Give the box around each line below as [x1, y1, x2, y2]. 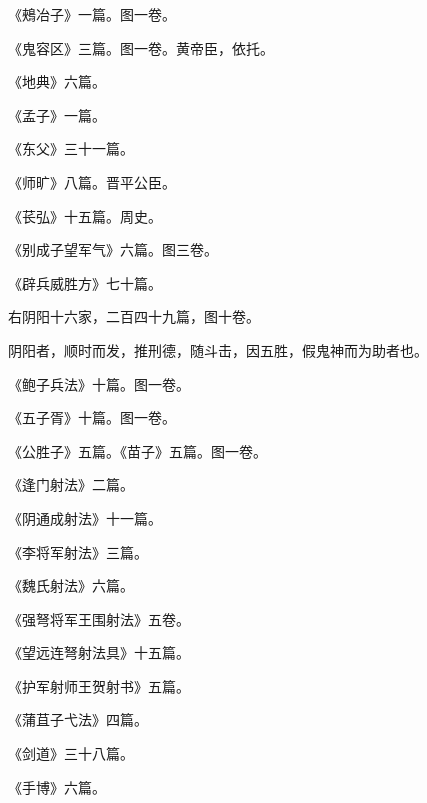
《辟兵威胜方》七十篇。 [8, 272, 162, 293]
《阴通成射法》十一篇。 [8, 507, 162, 528]
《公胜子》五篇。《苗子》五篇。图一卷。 [8, 440, 267, 461]
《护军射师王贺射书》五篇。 [8, 675, 190, 696]
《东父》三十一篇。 [8, 138, 134, 159]
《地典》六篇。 [8, 71, 106, 92]
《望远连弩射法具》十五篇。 [8, 642, 190, 663]
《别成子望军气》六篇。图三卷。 [8, 239, 218, 260]
